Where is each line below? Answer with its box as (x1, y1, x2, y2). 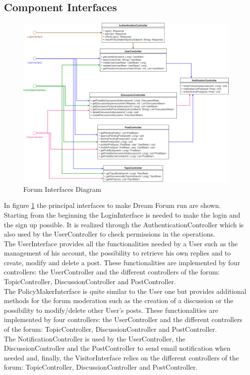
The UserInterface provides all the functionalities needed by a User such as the (4, 238, 238, 248)
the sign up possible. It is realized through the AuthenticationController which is (4, 219, 244, 229)
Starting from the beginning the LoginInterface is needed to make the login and (4, 209, 240, 220)
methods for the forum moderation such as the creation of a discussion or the (4, 295, 234, 306)
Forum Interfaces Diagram (23, 184, 101, 194)
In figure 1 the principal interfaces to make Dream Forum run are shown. (4, 200, 221, 210)
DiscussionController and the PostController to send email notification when (4, 343, 231, 353)
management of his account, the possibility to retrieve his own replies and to (4, 248, 231, 258)
